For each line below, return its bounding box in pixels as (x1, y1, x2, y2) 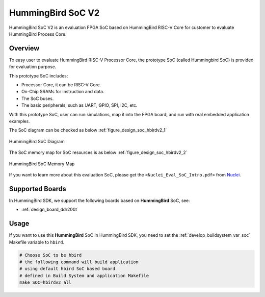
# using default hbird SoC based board (19, 266, 115, 272)
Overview (9, 44, 40, 52)
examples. (9, 118, 30, 124)
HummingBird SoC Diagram (9, 138, 65, 144)
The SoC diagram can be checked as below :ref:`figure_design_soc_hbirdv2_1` (9, 127, 167, 133)
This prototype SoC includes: (9, 73, 68, 78)
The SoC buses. (21, 96, 54, 101)
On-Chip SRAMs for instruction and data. (21, 89, 105, 95)
